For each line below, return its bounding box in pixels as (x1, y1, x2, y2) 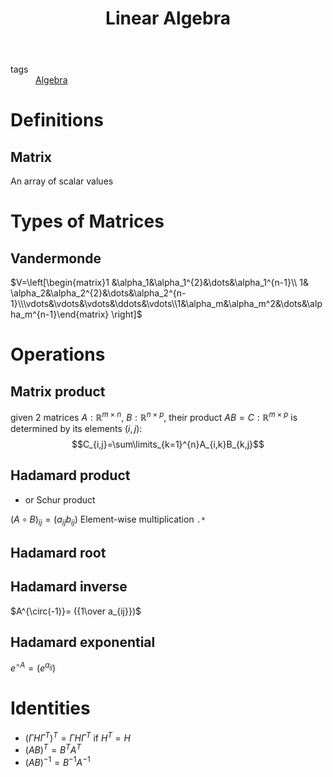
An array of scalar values (10, 175, 114, 187)
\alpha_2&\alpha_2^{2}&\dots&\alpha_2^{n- (10, 287, 187, 299)
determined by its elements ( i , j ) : (10, 422, 143, 434)
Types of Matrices (10, 210, 165, 233)
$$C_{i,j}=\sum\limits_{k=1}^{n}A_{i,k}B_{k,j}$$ (71, 438, 265, 450)
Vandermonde (10, 250, 102, 267)
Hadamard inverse (10, 578, 128, 596)
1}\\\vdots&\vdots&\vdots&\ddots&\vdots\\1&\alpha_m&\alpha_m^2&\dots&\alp (10, 298, 323, 310)
